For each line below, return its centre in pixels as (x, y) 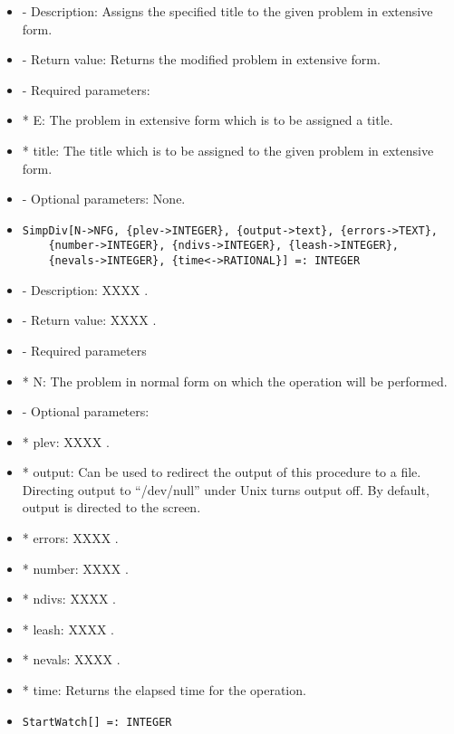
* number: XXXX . (75, 568)
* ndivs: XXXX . (69, 599)
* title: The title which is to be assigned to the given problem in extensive (228, 150)
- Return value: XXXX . (89, 320)
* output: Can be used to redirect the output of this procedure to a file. (222, 472)
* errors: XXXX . (70, 538)
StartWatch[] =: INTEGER (97, 722)
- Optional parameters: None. (104, 199)
